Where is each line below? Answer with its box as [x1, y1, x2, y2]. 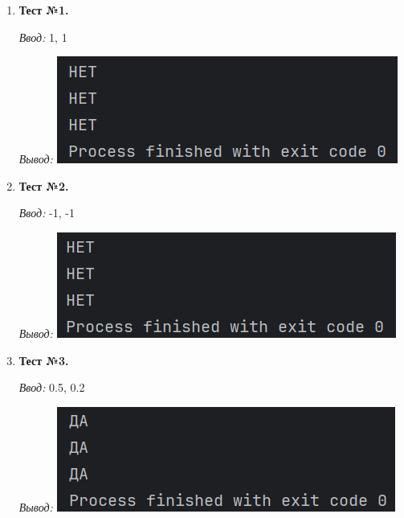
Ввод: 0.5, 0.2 [18, 379, 85, 396]
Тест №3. [18, 351, 69, 368]
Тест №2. [18, 177, 69, 194]
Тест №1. [18, 2, 69, 18]
